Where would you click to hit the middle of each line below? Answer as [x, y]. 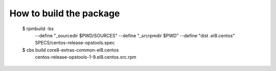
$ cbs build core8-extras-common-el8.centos [71, 50]
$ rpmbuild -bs [38, 29]
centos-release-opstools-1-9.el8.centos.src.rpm [86, 57]
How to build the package [65, 13]
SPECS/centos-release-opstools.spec [75, 43]
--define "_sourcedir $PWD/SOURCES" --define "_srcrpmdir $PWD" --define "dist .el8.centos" [135, 35]
